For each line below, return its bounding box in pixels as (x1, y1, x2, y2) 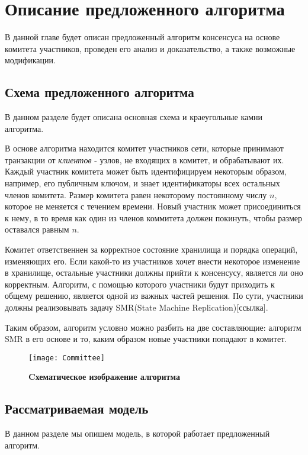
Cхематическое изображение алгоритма (28, 370, 180, 383)
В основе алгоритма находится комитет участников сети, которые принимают (5, 142, 284, 154)
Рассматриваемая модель (5, 399, 149, 418)
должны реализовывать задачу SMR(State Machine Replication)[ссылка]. (5, 301, 268, 314)
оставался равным (5, 223, 69, 235)
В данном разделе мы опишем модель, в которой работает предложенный (5, 427, 270, 440)
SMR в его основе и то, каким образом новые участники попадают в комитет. (5, 333, 287, 345)
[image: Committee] (28, 353, 105, 362)
